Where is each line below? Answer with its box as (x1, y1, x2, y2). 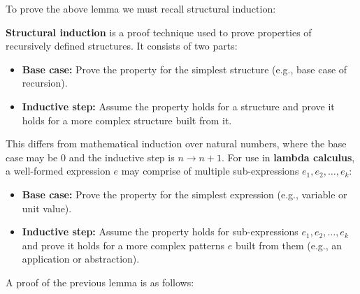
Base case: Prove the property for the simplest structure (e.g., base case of (22, 61, 347, 76)
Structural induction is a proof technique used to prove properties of (6, 24, 312, 39)
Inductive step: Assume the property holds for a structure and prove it (22, 98, 335, 113)
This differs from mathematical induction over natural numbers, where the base (6, 136, 347, 151)
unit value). (22, 200, 72, 215)
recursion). (22, 75, 68, 90)
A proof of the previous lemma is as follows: (6, 274, 194, 289)
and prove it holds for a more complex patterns (22, 237, 225, 252)
